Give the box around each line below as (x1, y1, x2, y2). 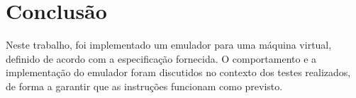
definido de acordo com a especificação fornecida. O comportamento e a (6, 51, 317, 66)
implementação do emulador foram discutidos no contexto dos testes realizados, (6, 65, 351, 80)
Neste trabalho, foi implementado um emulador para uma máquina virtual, (6, 37, 332, 52)
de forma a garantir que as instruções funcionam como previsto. (6, 78, 283, 93)
